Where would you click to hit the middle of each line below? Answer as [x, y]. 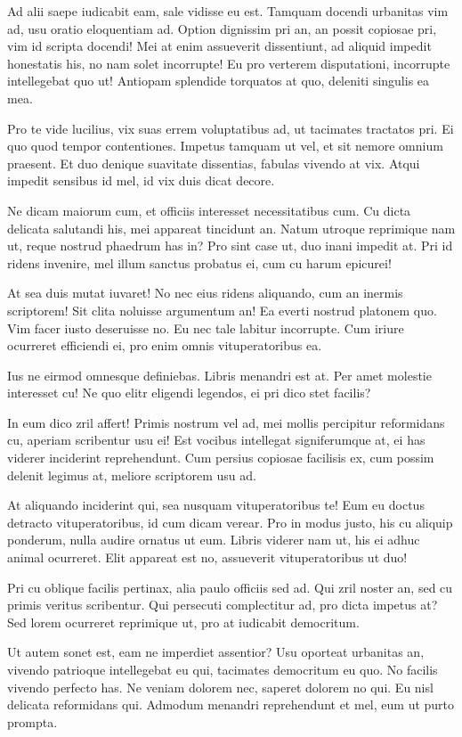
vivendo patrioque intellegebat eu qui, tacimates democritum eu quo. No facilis [223, 669]
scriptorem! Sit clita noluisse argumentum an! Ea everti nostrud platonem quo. [222, 310]
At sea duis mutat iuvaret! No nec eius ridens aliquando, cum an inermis [205, 293]
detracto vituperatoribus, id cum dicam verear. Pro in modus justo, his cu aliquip [230, 522]
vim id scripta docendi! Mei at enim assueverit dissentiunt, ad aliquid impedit [219, 46]
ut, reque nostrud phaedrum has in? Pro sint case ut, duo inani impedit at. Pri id [230, 246]
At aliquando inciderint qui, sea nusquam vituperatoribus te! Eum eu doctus [216, 505]
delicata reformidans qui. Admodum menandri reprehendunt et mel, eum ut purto [231, 704]
